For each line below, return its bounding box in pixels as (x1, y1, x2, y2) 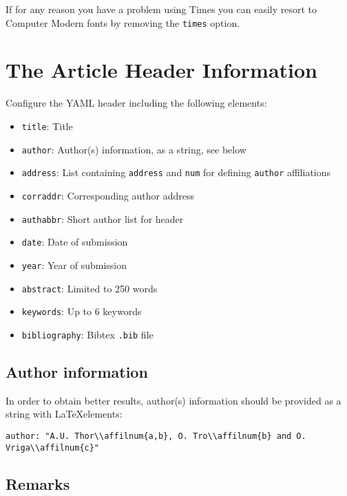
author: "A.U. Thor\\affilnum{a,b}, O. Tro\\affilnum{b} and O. (6, 431, 306, 441)
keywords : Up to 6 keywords (21, 304, 142, 319)
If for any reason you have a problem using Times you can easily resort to (6, 2, 317, 16)
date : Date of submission (21, 235, 128, 249)
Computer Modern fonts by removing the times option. (6, 15, 240, 30)
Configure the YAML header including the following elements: (6, 96, 267, 110)
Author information (6, 360, 148, 382)
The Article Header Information (6, 56, 318, 84)
